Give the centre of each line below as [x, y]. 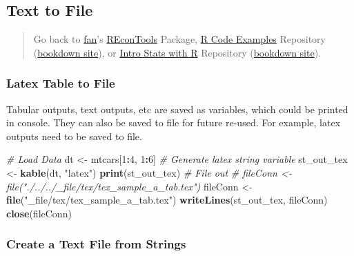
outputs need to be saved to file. [74, 136]
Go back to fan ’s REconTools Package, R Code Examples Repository [179, 39]
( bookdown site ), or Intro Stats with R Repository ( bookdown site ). [177, 52]
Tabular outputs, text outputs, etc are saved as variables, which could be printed [177, 109]
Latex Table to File [61, 83]
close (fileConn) [39, 213]
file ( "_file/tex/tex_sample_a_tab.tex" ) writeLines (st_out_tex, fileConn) [167, 200]
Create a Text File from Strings [96, 244]
